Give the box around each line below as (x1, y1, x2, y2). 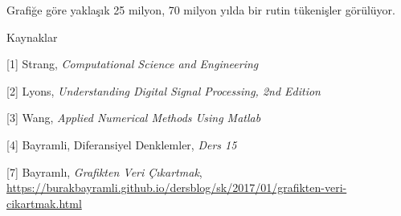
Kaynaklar (6, 28, 58, 45)
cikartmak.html (6, 194, 82, 211)
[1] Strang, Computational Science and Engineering (6, 55, 259, 72)
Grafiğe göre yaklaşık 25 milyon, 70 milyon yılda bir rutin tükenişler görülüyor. (6, 2, 395, 18)
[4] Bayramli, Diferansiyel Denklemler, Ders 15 (6, 136, 237, 153)
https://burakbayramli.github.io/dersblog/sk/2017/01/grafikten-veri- (6, 179, 347, 196)
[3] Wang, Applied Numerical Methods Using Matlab (6, 109, 261, 126)
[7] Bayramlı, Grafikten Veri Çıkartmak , (6, 163, 203, 180)
